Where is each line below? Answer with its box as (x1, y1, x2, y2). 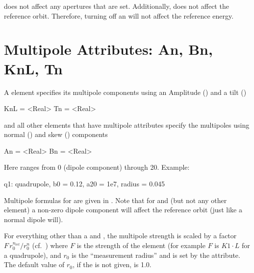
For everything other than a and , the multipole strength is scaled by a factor (4, 230, 237, 241)
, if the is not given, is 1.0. (72, 259, 152, 270)
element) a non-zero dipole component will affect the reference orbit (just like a (4, 205, 242, 215)
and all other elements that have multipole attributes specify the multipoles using (4, 119, 250, 130)
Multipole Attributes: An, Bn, (4, 39, 213, 59)
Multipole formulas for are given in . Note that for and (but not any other (4, 195, 227, 205)
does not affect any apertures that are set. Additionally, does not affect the (4, 1, 229, 11)
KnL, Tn (4, 58, 63, 78)
